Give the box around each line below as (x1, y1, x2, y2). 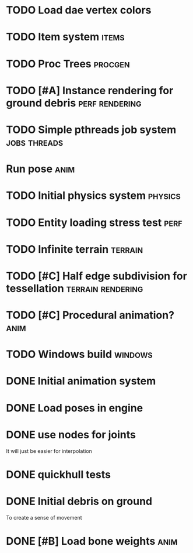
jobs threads (6, 135, 64, 149)
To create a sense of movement (6, 514, 83, 521)
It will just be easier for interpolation (6, 447, 92, 454)
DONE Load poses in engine (6, 401, 143, 414)
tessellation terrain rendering (6, 281, 143, 295)
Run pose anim (6, 162, 75, 176)
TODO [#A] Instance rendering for (6, 84, 174, 97)
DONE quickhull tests (6, 468, 111, 481)
